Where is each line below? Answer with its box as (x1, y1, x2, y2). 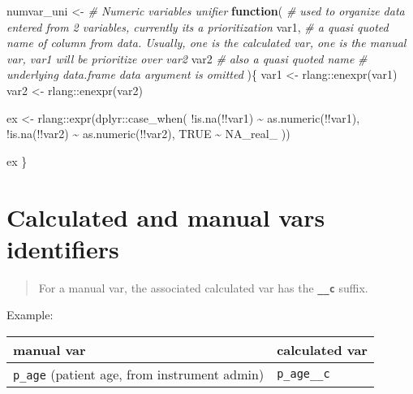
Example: (6, 306, 54, 323)
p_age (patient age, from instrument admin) (13, 364, 265, 383)
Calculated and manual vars (6, 200, 325, 233)
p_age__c (277, 367, 330, 381)
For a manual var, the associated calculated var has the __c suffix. (38, 279, 368, 296)
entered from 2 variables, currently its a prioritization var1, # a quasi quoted (6, 18, 389, 35)
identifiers (6, 232, 119, 265)
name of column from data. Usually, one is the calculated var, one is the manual (6, 34, 407, 51)
